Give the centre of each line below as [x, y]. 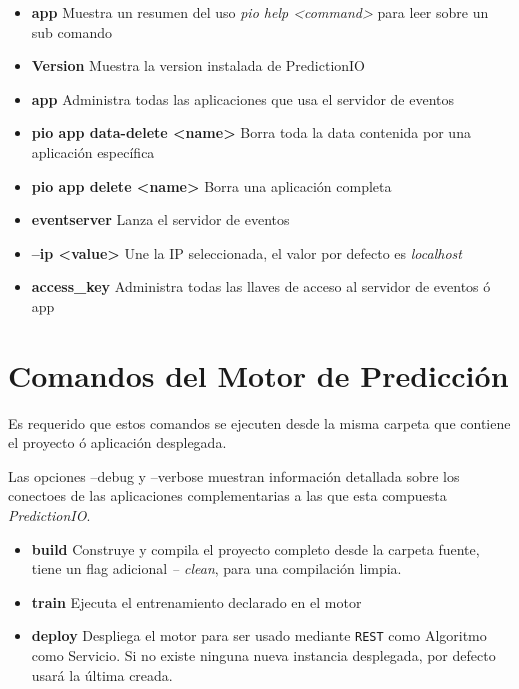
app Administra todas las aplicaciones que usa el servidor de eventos [243, 98]
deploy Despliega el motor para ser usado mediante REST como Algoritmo [259, 635]
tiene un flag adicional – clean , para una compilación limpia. [216, 568]
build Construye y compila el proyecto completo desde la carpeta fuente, [255, 548]
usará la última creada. [102, 674]
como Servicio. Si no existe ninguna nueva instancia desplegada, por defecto [263, 655]
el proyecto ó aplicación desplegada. [117, 442]
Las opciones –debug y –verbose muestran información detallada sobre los [234, 475]
